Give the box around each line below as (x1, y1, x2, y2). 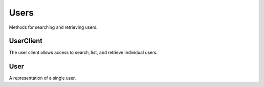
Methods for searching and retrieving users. (9, 24, 98, 30)
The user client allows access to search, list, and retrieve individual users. (9, 50, 158, 55)
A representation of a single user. (9, 75, 76, 81)
